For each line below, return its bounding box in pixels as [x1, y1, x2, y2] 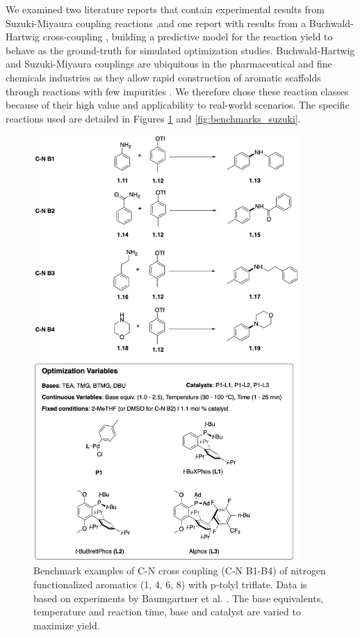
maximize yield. [33, 618, 100, 632]
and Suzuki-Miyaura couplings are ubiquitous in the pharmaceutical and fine [6, 56, 332, 71]
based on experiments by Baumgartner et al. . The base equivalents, [33, 590, 324, 605]
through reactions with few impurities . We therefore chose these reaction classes [6, 84, 349, 98]
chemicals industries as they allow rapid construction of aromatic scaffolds [6, 70, 321, 84]
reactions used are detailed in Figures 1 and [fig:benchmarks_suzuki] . [6, 111, 301, 125]
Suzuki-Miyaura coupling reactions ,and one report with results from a [6, 15, 306, 30]
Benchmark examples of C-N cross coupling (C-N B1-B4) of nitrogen [33, 563, 326, 578]
